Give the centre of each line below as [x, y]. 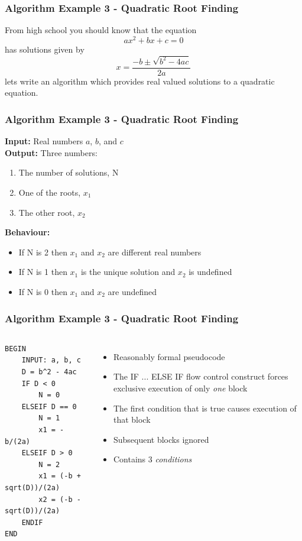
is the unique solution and [128, 272]
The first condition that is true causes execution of [205, 408]
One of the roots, [50, 192]
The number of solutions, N [69, 172]
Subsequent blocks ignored [161, 439]
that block [132, 419]
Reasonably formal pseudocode [169, 356]
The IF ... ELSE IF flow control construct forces [201, 376]
